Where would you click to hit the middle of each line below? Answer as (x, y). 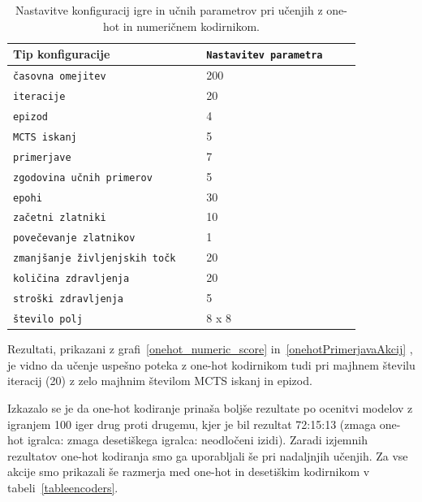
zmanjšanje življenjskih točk (95, 259)
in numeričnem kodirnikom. (191, 26)
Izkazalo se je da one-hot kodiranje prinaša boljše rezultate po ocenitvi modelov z (210, 407)
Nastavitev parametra (265, 56)
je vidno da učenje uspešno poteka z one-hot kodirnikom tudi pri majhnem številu (211, 364)
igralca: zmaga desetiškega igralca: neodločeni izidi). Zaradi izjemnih (197, 440)
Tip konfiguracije (62, 54)
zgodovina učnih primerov (83, 177)
